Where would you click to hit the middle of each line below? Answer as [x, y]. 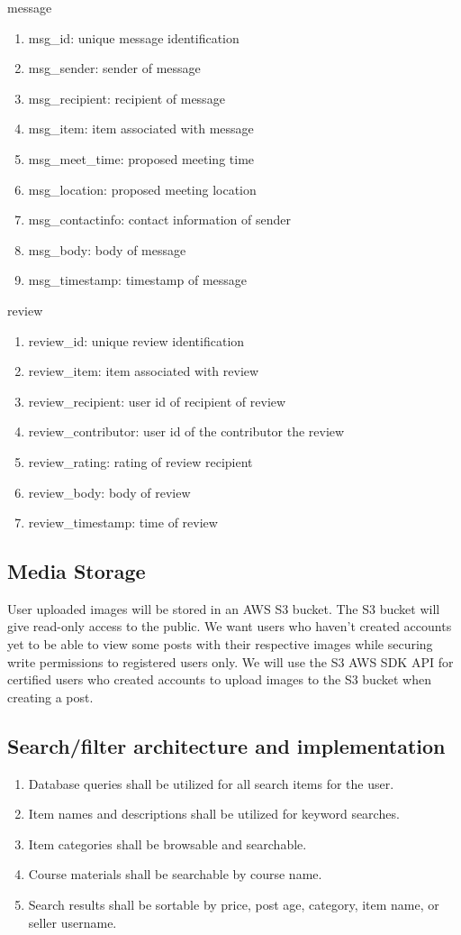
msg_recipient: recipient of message [127, 98]
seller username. [72, 922]
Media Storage [77, 571]
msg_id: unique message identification [134, 37]
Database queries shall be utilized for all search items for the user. [211, 783]
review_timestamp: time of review [123, 522]
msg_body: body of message [107, 249]
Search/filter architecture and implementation [226, 745]
